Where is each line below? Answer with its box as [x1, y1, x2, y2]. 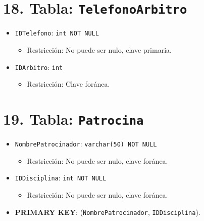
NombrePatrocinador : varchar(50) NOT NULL [15, 138, 157, 149]
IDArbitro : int [15, 61, 63, 72]
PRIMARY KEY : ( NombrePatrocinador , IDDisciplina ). [15, 206, 200, 217]
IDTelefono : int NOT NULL [15, 27, 99, 38]
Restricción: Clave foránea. [27, 79, 110, 89]
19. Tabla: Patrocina [3, 108, 144, 129]
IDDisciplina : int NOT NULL [15, 172, 107, 183]
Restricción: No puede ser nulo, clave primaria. [27, 44, 172, 55]
